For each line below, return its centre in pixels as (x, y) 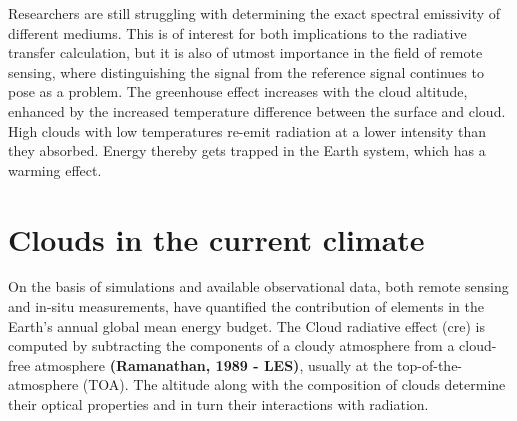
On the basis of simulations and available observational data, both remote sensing (258, 286)
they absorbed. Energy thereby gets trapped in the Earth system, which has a (247, 150)
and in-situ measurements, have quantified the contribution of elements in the (246, 306)
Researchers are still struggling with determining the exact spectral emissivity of (254, 13)
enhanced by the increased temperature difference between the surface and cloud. (257, 110)
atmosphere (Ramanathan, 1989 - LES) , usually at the (213, 364)
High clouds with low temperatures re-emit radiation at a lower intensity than (247, 130)
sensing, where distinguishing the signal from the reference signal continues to (246, 71)
